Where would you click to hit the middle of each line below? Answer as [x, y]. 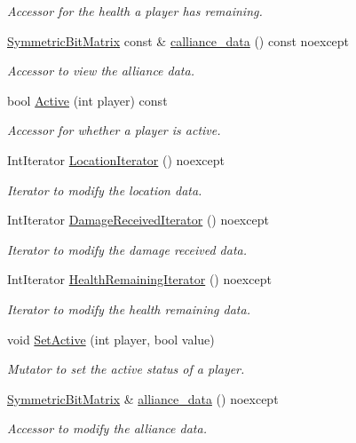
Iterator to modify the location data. [105, 190]
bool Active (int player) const [87, 100]
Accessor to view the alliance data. [101, 71]
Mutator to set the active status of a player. [126, 369]
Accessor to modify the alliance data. [107, 428]
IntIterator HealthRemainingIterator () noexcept [139, 279]
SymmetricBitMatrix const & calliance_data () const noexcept [178, 40]
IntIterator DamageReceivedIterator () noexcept [138, 220]
